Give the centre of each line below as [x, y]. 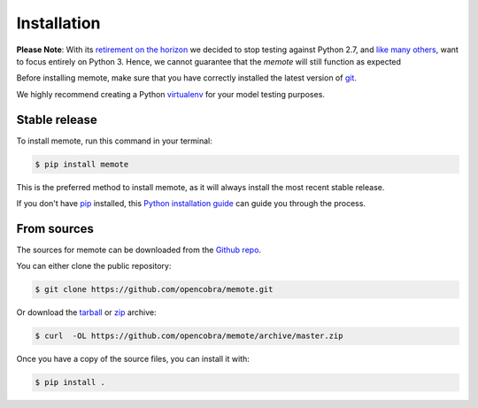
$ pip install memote [82, 164]
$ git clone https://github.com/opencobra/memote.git [154, 289]
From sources [55, 229]
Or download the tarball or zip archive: [86, 312]
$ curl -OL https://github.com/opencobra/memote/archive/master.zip [189, 336]
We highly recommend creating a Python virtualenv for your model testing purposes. [170, 94]
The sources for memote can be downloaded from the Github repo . [139, 250]
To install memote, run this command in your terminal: [114, 141]
